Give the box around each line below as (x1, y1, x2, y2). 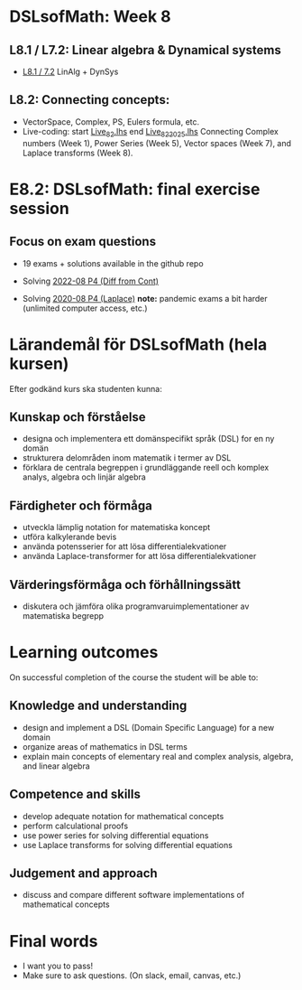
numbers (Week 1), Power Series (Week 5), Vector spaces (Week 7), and (22, 137, 291, 148)
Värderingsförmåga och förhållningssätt (9, 576, 242, 593)
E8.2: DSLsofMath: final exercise (9, 179, 261, 200)
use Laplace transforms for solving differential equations (22, 839, 233, 850)
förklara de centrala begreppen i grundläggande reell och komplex (22, 462, 270, 473)
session (9, 198, 69, 219)
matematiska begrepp (22, 610, 105, 621)
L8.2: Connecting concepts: (9, 92, 170, 107)
